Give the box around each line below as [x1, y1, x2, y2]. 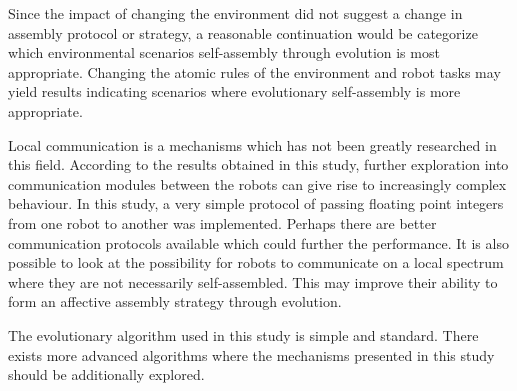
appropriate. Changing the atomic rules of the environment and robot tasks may [8, 61, 501, 82]
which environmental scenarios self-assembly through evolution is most [8, 42, 440, 63]
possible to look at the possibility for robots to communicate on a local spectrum [8, 252, 504, 273]
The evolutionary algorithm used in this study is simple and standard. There [8, 324, 479, 345]
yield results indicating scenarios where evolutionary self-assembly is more [8, 81, 461, 102]
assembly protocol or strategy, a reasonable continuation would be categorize [8, 22, 478, 43]
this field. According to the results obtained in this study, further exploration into [8, 154, 509, 175]
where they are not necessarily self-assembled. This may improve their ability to [8, 271, 498, 292]
